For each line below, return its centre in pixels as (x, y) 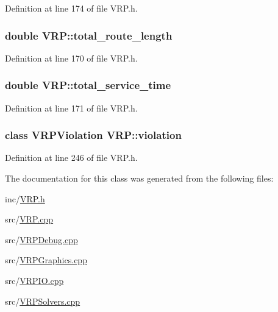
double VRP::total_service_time (88, 85)
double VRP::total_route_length (89, 35)
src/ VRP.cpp (29, 219)
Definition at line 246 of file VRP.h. (71, 158)
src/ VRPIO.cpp (34, 280)
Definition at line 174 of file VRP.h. (71, 8)
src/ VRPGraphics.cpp (46, 260)
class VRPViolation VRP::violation (93, 135)
